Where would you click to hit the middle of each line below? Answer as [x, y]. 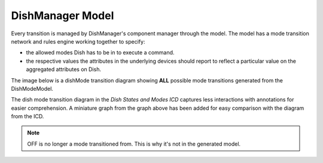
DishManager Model [63, 16]
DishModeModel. [32, 88]
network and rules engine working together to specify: [78, 41]
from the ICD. [28, 116]
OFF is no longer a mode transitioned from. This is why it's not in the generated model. [134, 144]
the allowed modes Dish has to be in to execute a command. [100, 53]
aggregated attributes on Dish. [64, 69]
